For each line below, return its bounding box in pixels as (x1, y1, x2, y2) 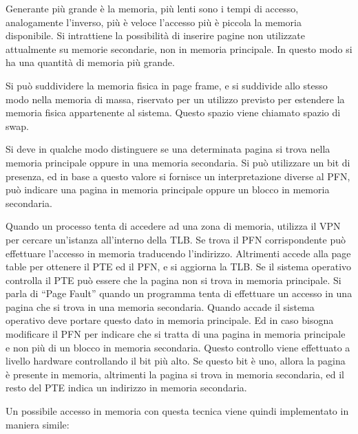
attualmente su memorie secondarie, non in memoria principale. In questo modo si (6, 41, 352, 56)
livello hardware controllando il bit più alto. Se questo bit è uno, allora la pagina (6, 354, 346, 368)
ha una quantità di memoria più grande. (6, 55, 175, 69)
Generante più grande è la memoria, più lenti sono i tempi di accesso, (6, 1, 299, 15)
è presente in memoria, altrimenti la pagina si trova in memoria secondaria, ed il (6, 367, 344, 381)
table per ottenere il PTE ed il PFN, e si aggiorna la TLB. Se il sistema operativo (6, 259, 352, 274)
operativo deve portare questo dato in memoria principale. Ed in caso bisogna (6, 313, 334, 327)
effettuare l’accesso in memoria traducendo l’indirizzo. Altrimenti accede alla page (6, 246, 351, 260)
